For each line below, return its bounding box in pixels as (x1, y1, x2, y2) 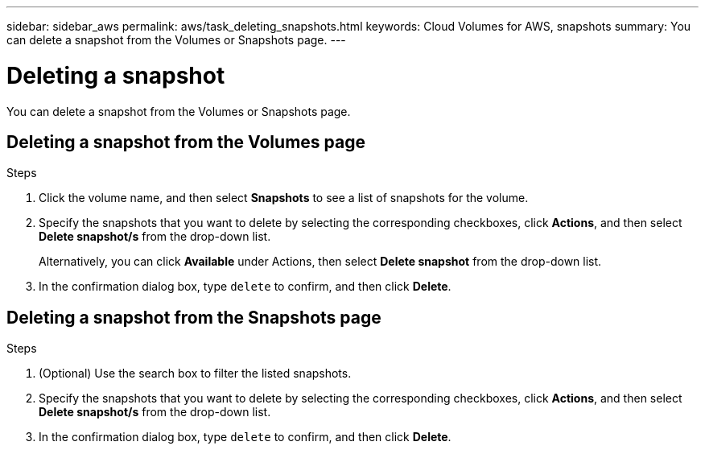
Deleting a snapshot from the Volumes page (6, 131, 365, 152)
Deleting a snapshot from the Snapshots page (6, 307, 381, 328)
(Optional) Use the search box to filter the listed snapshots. (39, 366, 352, 381)
